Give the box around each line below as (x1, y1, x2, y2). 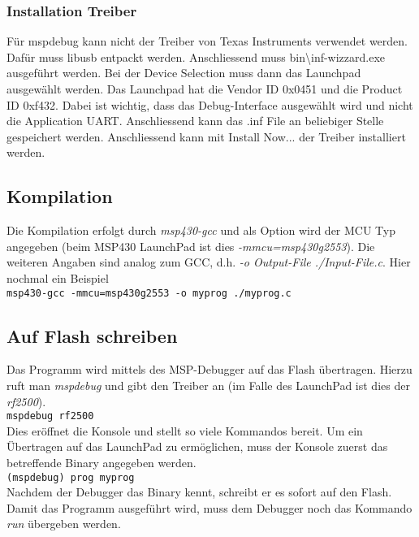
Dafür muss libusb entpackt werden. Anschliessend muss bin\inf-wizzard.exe (6, 48, 386, 65)
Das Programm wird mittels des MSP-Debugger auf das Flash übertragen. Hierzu (6, 361, 413, 378)
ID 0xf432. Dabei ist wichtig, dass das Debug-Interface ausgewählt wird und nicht (6, 96, 413, 113)
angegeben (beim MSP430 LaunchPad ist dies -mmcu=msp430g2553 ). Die (6, 237, 375, 254)
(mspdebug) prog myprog (6, 471, 135, 483)
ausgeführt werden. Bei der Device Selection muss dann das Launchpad (6, 64, 361, 81)
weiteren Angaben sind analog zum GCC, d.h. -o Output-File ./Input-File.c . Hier (6, 253, 411, 271)
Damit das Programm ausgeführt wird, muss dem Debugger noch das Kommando (6, 499, 413, 516)
